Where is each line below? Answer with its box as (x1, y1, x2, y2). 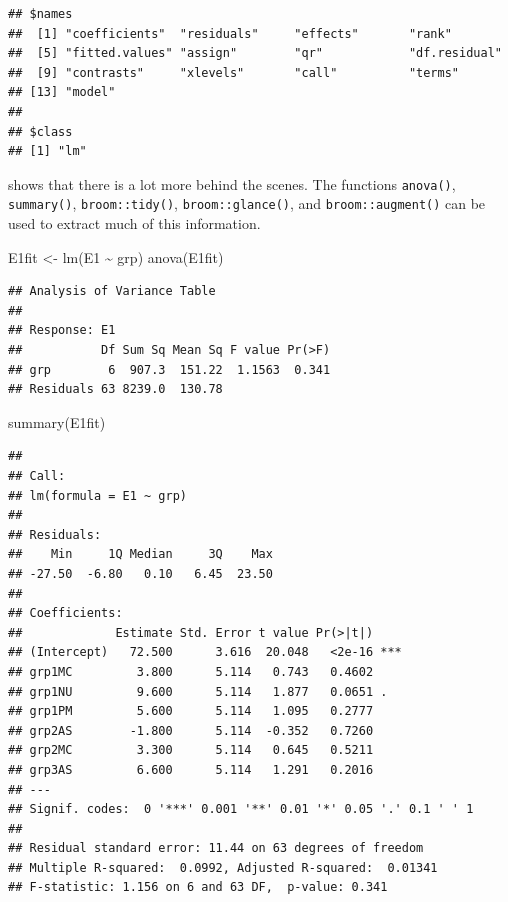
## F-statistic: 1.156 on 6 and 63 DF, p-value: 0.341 (8, 880, 388, 895)
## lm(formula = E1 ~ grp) (8, 488, 187, 503)
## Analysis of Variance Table (8, 284, 216, 299)
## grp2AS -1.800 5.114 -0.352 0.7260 (8, 723, 374, 738)
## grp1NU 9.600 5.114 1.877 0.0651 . (8, 684, 388, 699)
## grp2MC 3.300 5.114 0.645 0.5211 (8, 743, 374, 758)
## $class (8, 124, 73, 139)
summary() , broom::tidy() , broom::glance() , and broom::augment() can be (8, 193, 486, 214)
